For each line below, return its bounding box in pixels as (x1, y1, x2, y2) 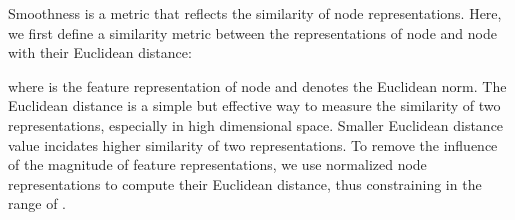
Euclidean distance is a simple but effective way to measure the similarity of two (8, 95, 501, 116)
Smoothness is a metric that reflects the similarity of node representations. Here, (8, 3, 502, 23)
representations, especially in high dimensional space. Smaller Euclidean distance (8, 114, 504, 135)
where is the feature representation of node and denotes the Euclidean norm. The (8, 75, 507, 96)
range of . (8, 193, 66, 214)
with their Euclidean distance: (8, 42, 192, 63)
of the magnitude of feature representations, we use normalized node (8, 154, 427, 175)
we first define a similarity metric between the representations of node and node (8, 22, 497, 43)
